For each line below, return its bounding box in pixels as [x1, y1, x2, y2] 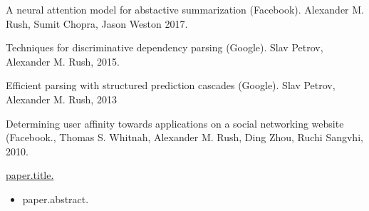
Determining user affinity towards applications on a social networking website [6, 115, 344, 130]
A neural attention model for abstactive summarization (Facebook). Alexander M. [6, 2, 364, 16]
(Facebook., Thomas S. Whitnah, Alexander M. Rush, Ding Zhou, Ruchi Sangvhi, [6, 130, 363, 145]
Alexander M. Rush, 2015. [6, 53, 120, 68]
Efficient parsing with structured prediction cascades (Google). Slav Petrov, [6, 78, 336, 93]
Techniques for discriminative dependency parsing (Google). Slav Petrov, [6, 40, 323, 55]
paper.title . [6, 168, 54, 182]
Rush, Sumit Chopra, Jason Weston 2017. [6, 16, 188, 31]
